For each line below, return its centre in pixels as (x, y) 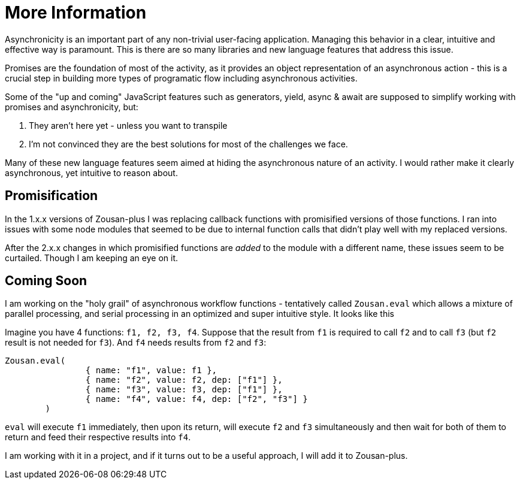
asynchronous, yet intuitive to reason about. (91, 173)
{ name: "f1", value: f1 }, (151, 370)
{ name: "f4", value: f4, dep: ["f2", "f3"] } (196, 399)
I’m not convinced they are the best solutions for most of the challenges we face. (188, 144)
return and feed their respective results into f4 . (98, 437)
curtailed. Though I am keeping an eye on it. (92, 258)
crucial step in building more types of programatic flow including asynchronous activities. (181, 78)
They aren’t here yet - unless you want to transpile (128, 125)
